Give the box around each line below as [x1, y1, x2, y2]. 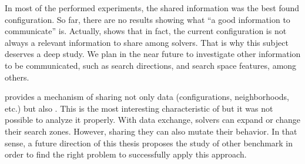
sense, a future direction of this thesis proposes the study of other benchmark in [5, 136, 293, 149]
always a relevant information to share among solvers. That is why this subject [5, 36, 289, 48]
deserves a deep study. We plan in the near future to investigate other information [5, 48, 301, 60]
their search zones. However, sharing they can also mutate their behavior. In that [5, 125, 297, 137]
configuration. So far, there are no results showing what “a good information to [5, 13, 290, 25]
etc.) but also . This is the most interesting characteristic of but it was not [5, 102, 273, 114]
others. [5, 71, 29, 83]
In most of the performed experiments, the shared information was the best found [5, 2, 300, 14]
